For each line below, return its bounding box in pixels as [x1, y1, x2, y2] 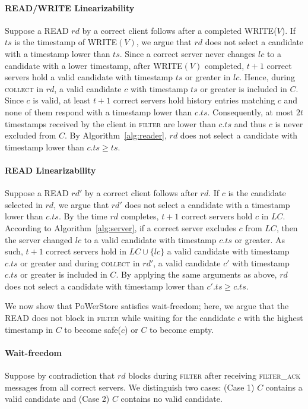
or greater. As [234, 233, 285, 246]
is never [275, 117, 303, 130]
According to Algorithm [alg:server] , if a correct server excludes [5, 221, 236, 234]
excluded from [5, 129, 56, 141]
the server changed [5, 233, 73, 246]
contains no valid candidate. [120, 392, 223, 405]
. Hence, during [239, 71, 296, 83]
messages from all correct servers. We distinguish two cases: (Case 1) [5, 380, 255, 393]
